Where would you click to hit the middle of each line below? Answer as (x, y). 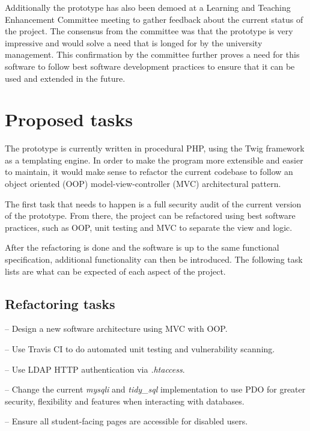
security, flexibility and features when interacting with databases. (125, 401)
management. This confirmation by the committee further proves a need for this (152, 54)
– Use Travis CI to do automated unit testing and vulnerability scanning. (140, 349)
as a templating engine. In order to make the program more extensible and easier (154, 160)
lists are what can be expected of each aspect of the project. (115, 271)
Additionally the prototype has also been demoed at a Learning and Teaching (148, 7)
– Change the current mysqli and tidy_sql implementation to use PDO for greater (155, 389)
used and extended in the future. (65, 78)
